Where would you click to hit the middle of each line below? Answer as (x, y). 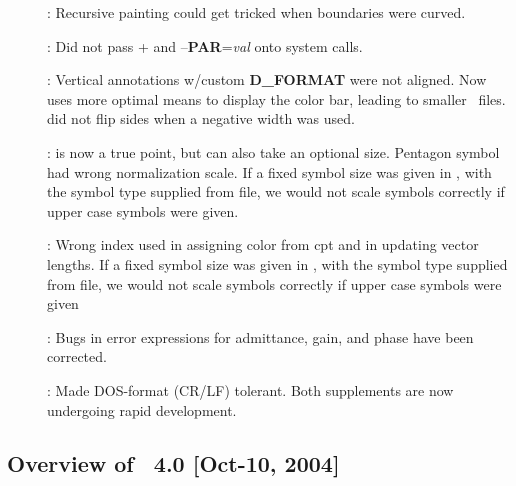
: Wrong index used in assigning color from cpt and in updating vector (263, 244)
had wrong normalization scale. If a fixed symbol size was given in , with (269, 171)
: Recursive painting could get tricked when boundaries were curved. (256, 12)
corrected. (77, 356)
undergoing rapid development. (142, 409)
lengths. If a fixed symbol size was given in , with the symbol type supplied (277, 263)
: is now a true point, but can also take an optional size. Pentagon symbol (273, 151)
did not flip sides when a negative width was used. (201, 118)
